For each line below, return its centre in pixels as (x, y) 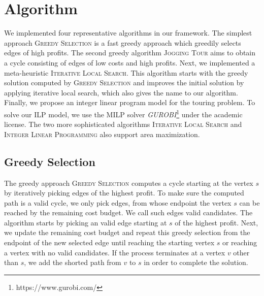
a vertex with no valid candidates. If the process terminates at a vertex (115, 252)
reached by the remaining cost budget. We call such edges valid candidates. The (128, 212)
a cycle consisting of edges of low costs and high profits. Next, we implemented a (130, 62)
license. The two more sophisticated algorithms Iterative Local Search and (123, 124)
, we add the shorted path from (73, 262)
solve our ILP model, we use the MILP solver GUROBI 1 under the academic (123, 113)
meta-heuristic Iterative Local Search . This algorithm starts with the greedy (126, 72)
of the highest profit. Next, (217, 222)
